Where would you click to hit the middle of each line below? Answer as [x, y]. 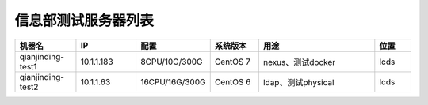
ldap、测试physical [298, 82]
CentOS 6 [233, 81]
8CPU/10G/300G [171, 62]
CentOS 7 [233, 62]
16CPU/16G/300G [173, 81]
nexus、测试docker [299, 62]
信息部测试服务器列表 [84, 21]
